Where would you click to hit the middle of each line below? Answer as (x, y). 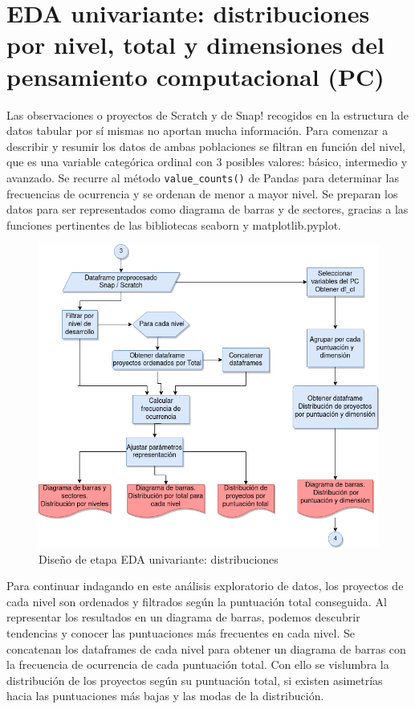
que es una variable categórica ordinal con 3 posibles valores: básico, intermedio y (207, 162)
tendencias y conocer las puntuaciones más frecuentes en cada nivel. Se (181, 632)
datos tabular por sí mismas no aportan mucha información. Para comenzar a (197, 130)
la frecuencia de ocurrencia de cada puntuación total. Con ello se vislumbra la (198, 664)
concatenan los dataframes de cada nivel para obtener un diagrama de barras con (206, 648)
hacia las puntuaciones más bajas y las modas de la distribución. (165, 696)
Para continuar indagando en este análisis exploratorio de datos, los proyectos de (205, 586)
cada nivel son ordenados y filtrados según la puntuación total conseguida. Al (197, 601)
